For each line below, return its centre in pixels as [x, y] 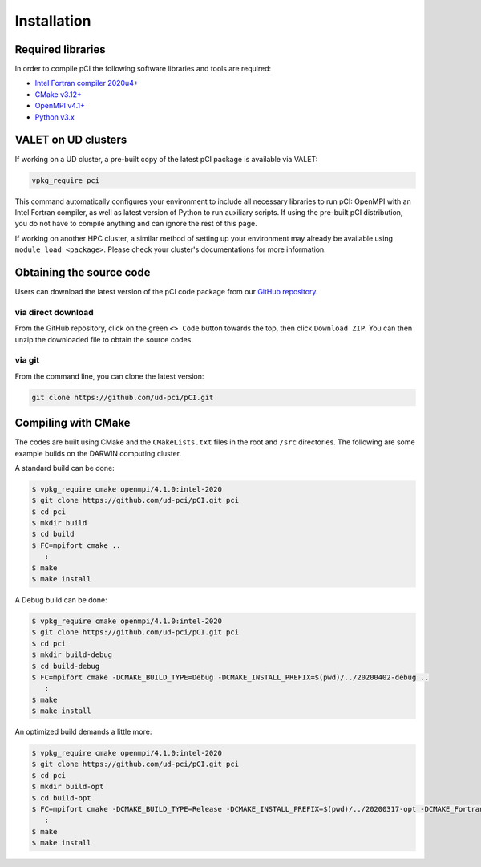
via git [27, 360]
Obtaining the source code [83, 272]
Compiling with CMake [73, 423]
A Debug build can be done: [61, 600]
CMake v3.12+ [58, 94]
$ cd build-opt [61, 798]
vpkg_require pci [66, 180]
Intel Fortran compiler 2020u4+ [87, 83]
